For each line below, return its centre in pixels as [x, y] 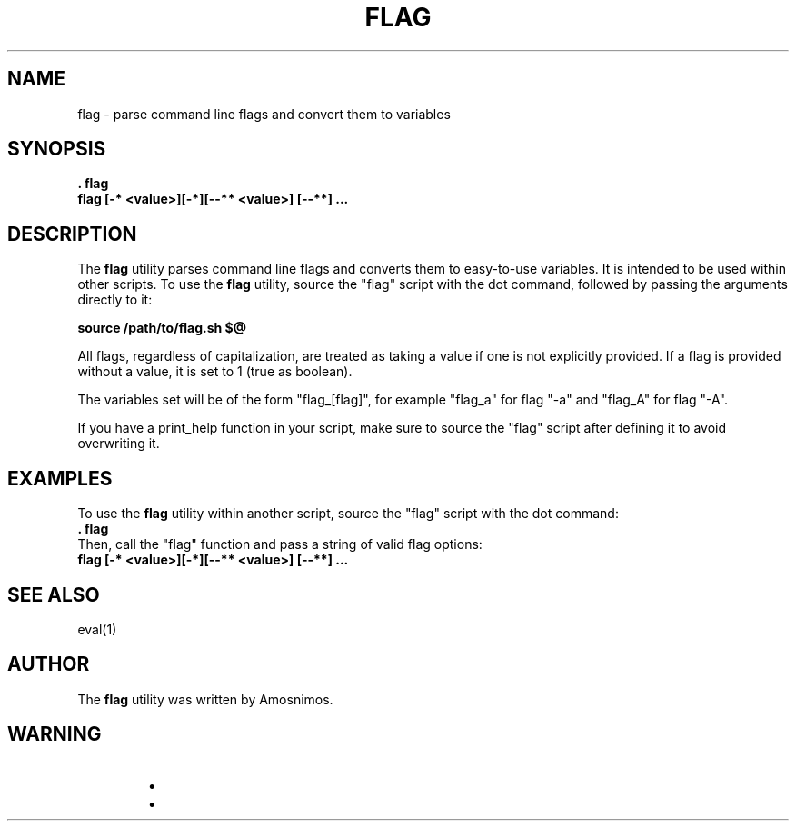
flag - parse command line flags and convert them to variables [264, 114]
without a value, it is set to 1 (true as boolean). [215, 372]
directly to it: [115, 300]
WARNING [55, 734]
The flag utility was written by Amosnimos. [205, 699]
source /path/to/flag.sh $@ [162, 328]
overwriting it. [119, 444]
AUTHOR [49, 664]
